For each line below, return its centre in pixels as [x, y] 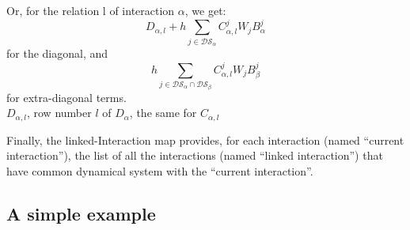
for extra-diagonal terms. [66, 97]
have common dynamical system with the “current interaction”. [160, 170]
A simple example [81, 213]
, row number [59, 113]
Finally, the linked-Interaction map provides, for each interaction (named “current [205, 140]
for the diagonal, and [57, 53]
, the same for [163, 113]
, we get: [205, 10]
